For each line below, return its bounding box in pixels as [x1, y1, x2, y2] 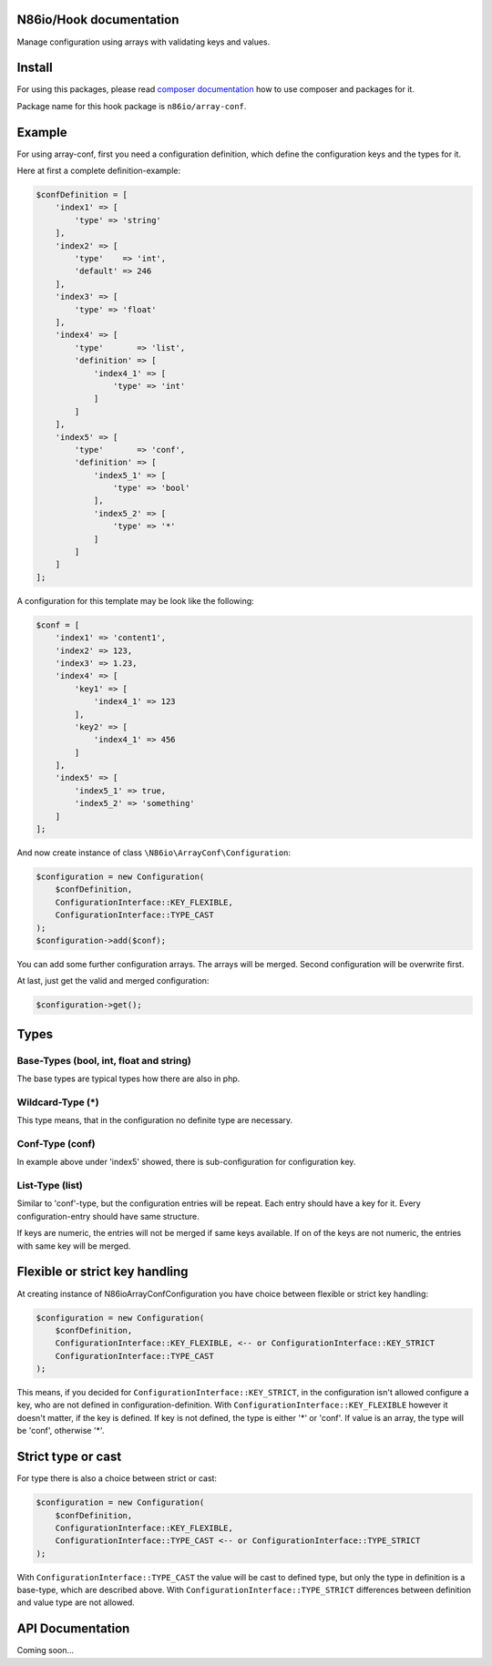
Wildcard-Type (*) [16, 1096, 99, 1109]
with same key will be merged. [16, 1240, 131, 1252]
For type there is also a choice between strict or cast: [16, 1473, 218, 1484]
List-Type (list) [16, 1180, 84, 1192]
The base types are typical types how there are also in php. [16, 1073, 241, 1084]
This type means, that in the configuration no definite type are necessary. [16, 1115, 293, 1126]
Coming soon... [16, 1645, 75, 1656]
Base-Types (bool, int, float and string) [16, 1054, 191, 1067]
